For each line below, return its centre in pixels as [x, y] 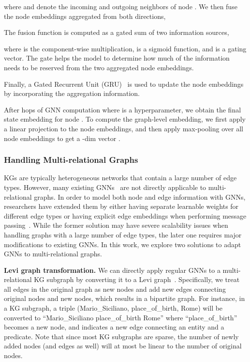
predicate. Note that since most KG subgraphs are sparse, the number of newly [121, 336]
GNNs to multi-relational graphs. [53, 254]
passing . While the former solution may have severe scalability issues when [116, 225]
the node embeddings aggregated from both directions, [85, 16]
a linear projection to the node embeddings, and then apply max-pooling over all [124, 128]
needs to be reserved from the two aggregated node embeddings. [99, 67]
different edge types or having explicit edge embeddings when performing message [125, 215]
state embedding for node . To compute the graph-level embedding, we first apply [125, 119]
